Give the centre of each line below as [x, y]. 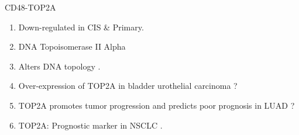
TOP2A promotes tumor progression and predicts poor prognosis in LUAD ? [157, 105]
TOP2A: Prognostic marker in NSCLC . [90, 125]
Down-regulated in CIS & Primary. [81, 27]
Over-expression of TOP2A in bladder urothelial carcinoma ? [128, 86]
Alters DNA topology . [59, 66]
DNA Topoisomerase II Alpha [72, 46]
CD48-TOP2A [30, 7]
